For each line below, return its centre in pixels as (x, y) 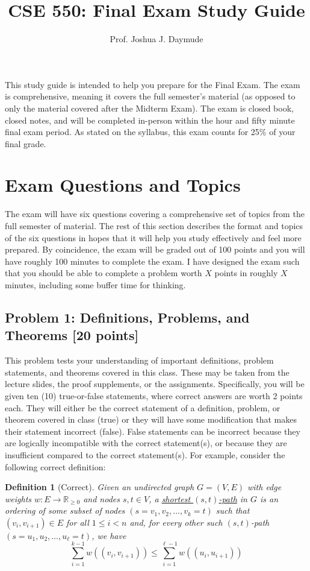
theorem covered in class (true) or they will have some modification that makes (151, 419)
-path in (233, 498)
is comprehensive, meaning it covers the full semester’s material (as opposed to (150, 96)
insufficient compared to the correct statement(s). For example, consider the (145, 454)
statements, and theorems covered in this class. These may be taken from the (147, 372)
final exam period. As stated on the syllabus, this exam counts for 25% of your (150, 132)
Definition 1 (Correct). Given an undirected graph (100, 487)
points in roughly (246, 273)
